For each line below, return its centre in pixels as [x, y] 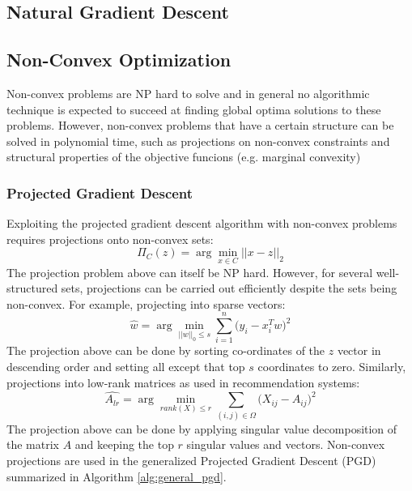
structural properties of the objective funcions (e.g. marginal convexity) [184, 157]
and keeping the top [124, 444]
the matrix [33, 444]
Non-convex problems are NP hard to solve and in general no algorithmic [188, 93]
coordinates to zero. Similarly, [332, 367]
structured [32, 288]
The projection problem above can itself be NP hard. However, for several [190, 272]
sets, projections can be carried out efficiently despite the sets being [229, 288]
